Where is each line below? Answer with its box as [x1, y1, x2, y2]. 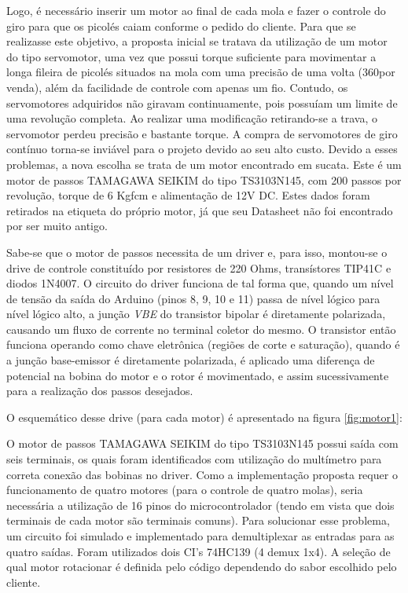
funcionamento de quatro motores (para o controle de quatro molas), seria [6, 481, 363, 498]
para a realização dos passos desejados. [6, 383, 193, 399]
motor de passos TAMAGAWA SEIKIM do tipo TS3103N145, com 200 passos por [6, 171, 402, 188]
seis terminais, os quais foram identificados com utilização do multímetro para [6, 451, 382, 467]
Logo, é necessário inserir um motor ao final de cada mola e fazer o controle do [6, 2, 386, 18]
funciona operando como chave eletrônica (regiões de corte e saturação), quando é [6, 336, 400, 353]
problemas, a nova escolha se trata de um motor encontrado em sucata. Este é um [6, 156, 402, 172]
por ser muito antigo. [6, 218, 108, 234]
